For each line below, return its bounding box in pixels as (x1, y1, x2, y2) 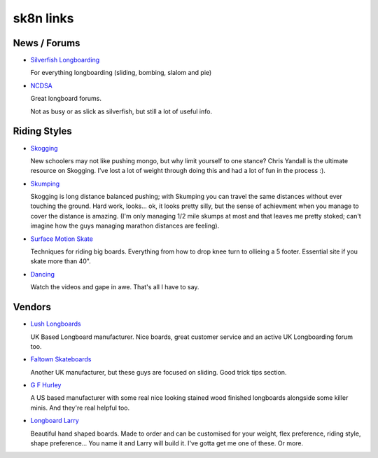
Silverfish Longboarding (30, 56, 100, 64)
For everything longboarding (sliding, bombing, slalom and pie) (30, 69, 212, 77)
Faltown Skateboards (30, 355, 92, 363)
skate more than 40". (30, 257, 91, 265)
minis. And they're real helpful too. (30, 403, 130, 412)
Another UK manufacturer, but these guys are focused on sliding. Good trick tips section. (30, 368, 287, 376)
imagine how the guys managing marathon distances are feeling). (30, 221, 220, 230)
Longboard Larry (30, 417, 80, 425)
